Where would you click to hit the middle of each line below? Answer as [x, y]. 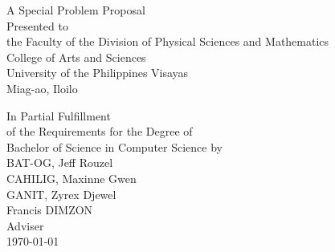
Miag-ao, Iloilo [42, 88]
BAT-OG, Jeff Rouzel [60, 163]
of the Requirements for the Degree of [100, 131]
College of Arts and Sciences [76, 57]
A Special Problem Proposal [76, 10]
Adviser [25, 225]
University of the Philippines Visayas [98, 73]
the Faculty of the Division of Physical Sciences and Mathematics [168, 41]
